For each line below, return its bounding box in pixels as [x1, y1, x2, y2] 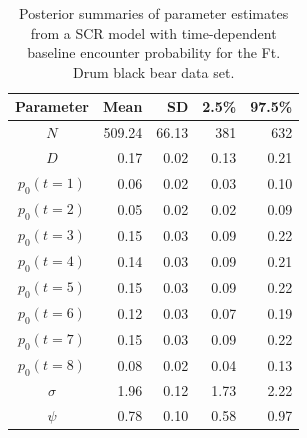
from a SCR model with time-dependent [30, 22, 277, 43]
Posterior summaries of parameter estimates [19, 3, 289, 23]
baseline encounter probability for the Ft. [27, 42, 281, 63]
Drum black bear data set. [72, 61, 235, 82]
